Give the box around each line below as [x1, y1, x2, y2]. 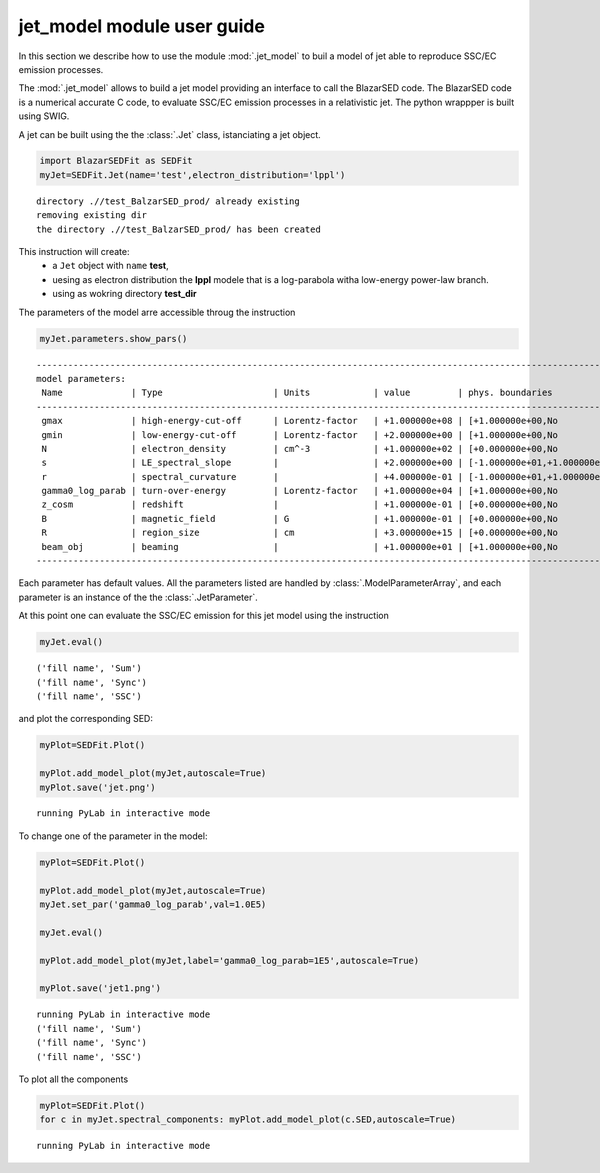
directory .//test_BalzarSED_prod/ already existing [36, 195, 300, 207]
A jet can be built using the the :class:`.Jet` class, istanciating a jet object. [18, 128, 322, 140]
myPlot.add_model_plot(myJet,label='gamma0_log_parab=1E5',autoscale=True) [39, 955, 420, 966]
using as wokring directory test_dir [52, 288, 197, 300]
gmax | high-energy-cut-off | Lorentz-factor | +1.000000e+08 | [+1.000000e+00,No [41, 415, 559, 427]
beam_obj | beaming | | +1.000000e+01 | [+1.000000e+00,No [41, 541, 559, 552]
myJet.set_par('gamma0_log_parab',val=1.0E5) [39, 899, 267, 910]
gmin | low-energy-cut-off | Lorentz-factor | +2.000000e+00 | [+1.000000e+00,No [41, 429, 559, 440]
